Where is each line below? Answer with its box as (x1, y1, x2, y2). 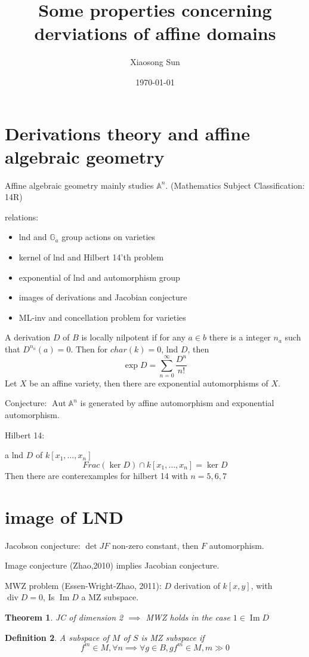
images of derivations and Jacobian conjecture (18, 291, 187, 303)
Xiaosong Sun (130, 56, 180, 68)
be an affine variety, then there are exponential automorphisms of (29, 376, 268, 389)
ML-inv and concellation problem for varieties (18, 311, 186, 323)
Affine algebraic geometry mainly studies (5, 179, 154, 191)
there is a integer (209, 331, 271, 343)
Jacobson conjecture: (5, 539, 81, 551)
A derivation (5, 331, 51, 343)
